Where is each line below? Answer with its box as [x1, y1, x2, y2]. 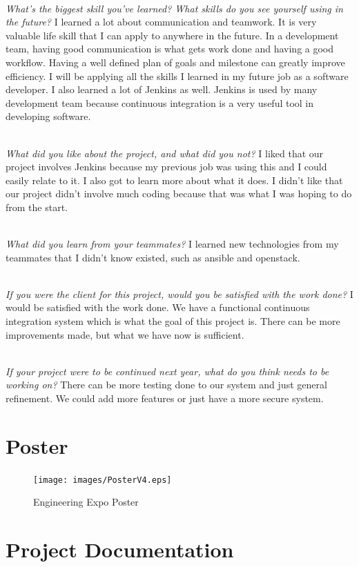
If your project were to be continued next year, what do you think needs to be [6, 364, 329, 378]
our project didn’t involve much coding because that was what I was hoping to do [6, 186, 352, 201]
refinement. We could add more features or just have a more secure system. [6, 391, 324, 406]
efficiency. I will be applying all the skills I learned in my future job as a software [6, 68, 349, 83]
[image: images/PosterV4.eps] [33, 475, 172, 485]
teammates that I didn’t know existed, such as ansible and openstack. [6, 250, 300, 264]
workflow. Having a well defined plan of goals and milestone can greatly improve [6, 54, 345, 69]
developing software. [6, 109, 91, 123]
